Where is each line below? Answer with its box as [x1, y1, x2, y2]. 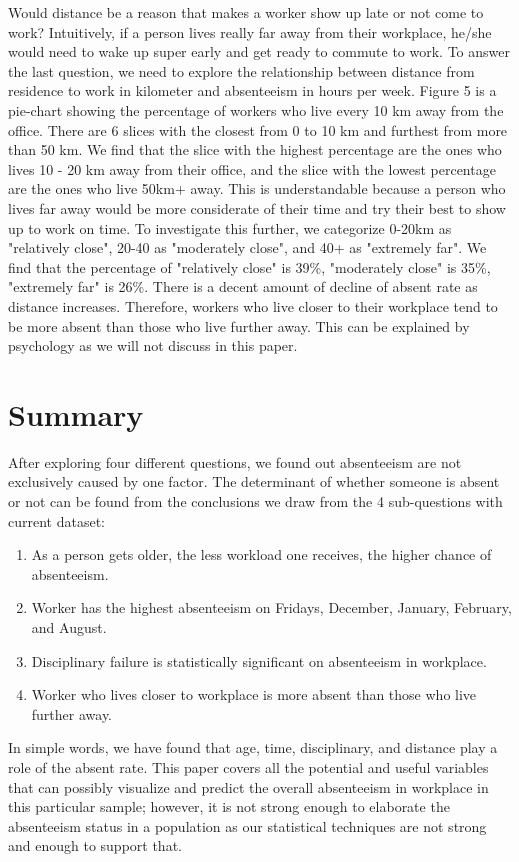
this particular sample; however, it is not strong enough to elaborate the [8, 796, 450, 817]
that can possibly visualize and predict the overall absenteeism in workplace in [8, 776, 489, 797]
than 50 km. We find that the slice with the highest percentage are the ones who [8, 139, 502, 160]
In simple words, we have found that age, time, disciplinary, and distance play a [8, 737, 498, 758]
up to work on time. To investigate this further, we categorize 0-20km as [8, 217, 452, 238]
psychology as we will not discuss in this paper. [8, 335, 298, 356]
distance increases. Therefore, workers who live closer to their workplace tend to [8, 295, 498, 316]
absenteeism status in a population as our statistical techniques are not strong [8, 815, 487, 836]
